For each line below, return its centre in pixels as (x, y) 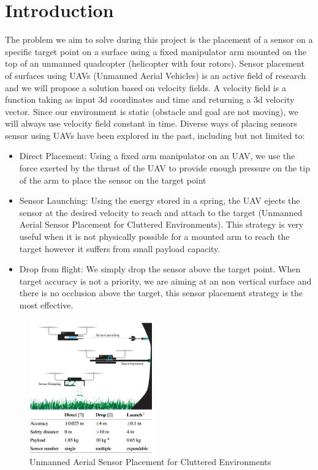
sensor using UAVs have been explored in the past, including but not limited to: (155, 135)
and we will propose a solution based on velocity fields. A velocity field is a (146, 87)
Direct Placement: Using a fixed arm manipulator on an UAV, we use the (157, 156)
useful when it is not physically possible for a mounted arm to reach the (154, 237)
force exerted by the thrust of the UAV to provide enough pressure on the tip (165, 168)
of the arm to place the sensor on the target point (113, 180)
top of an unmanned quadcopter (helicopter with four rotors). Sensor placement (155, 63)
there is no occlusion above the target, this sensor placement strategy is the (161, 293)
